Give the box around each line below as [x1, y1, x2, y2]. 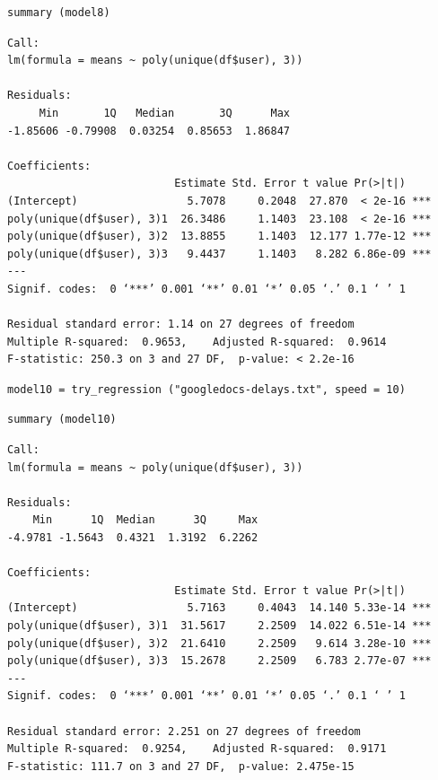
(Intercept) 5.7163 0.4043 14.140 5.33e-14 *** [7, 601, 432, 615]
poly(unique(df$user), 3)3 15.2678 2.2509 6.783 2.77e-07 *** [7, 654, 432, 668]
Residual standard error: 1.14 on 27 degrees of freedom [7, 318, 355, 331]
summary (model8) [7, 6, 110, 19]
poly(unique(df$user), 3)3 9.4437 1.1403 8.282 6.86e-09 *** [7, 247, 432, 260]
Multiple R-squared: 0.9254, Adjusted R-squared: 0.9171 [7, 742, 387, 756]
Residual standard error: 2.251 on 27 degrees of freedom [7, 724, 361, 738]
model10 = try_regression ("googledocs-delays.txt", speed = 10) [7, 382, 406, 396]
